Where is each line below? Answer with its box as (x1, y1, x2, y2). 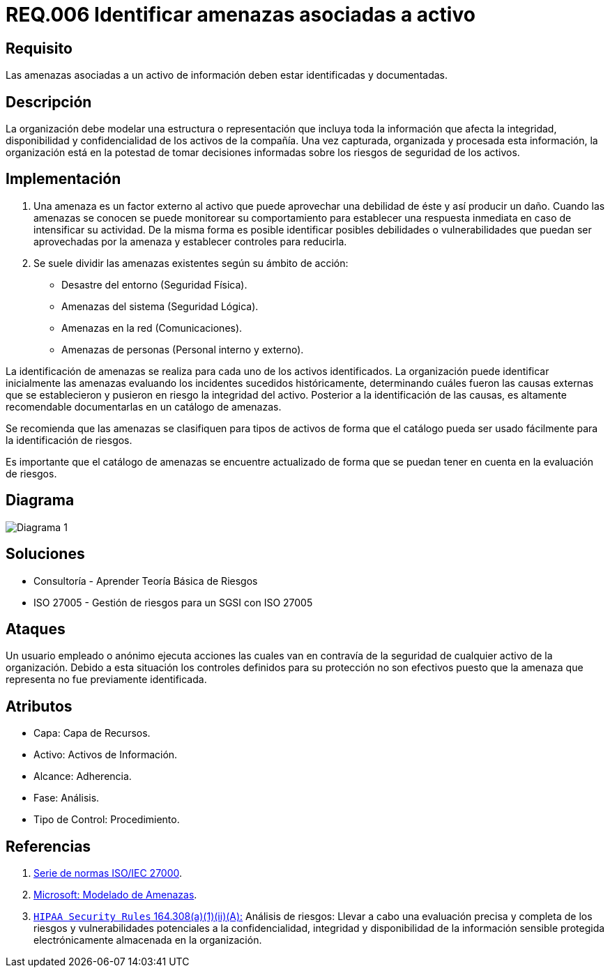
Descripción (6, 93, 92, 111)
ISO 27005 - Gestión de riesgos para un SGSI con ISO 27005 (33, 596, 313, 608)
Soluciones (6, 545, 85, 563)
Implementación (6, 170, 121, 188)
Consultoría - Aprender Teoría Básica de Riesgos (33, 574, 258, 587)
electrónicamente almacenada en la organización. (33, 934, 262, 947)
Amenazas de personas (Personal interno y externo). (61, 343, 304, 355)
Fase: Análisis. (33, 792, 100, 804)
